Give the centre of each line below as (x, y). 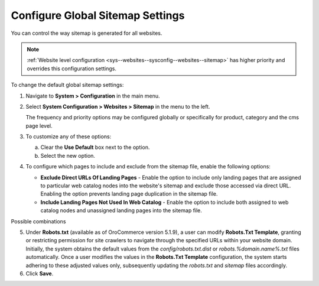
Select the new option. (68, 155)
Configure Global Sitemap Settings (98, 15)
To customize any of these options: (69, 136)
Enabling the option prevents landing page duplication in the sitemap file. (129, 194)
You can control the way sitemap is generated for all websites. (87, 33)
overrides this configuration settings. (71, 69)
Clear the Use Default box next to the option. (95, 147)
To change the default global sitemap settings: (67, 85)
